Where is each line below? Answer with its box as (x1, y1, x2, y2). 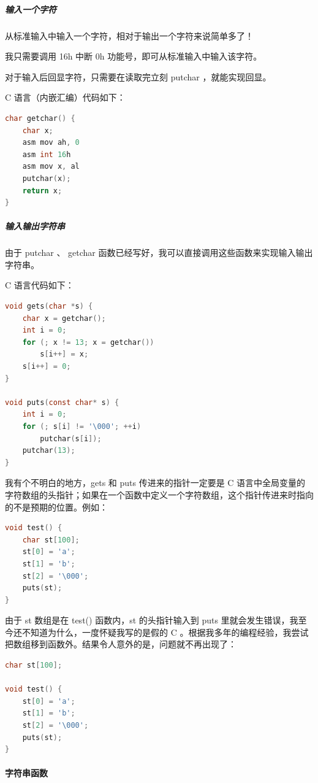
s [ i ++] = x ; (40, 350, 89, 359)
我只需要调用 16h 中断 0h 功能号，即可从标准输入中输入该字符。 (5, 50, 262, 63)
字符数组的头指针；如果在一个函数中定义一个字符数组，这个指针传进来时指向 (5, 488, 314, 501)
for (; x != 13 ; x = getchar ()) (22, 337, 154, 347)
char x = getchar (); (22, 314, 106, 323)
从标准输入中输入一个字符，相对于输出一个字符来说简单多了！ (5, 29, 254, 42)
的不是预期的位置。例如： (5, 500, 108, 513)
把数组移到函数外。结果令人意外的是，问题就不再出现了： (5, 638, 237, 650)
